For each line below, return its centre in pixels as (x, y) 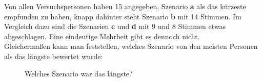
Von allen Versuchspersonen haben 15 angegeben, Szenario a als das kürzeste (125, 6)
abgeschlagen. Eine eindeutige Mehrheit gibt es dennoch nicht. (102, 36)
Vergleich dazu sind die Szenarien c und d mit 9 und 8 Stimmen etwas (115, 26)
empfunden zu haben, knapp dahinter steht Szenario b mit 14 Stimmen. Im (123, 16)
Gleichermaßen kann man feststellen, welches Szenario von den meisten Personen (131, 46)
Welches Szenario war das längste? (79, 73)
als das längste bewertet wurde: (54, 56)
